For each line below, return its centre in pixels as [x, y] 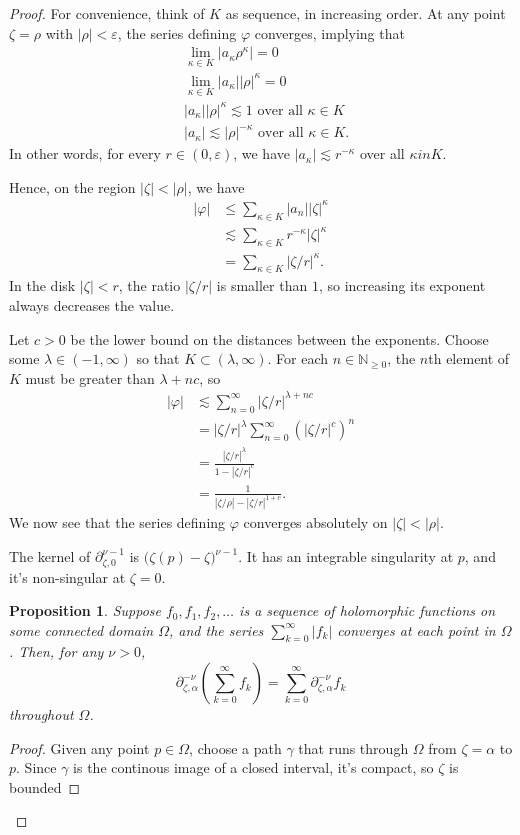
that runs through [353, 747]
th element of [469, 358]
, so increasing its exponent [402, 285]
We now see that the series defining [117, 522]
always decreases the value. [92, 305]
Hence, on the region [72, 186]
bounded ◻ [45, 786]
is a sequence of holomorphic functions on [367, 610]
